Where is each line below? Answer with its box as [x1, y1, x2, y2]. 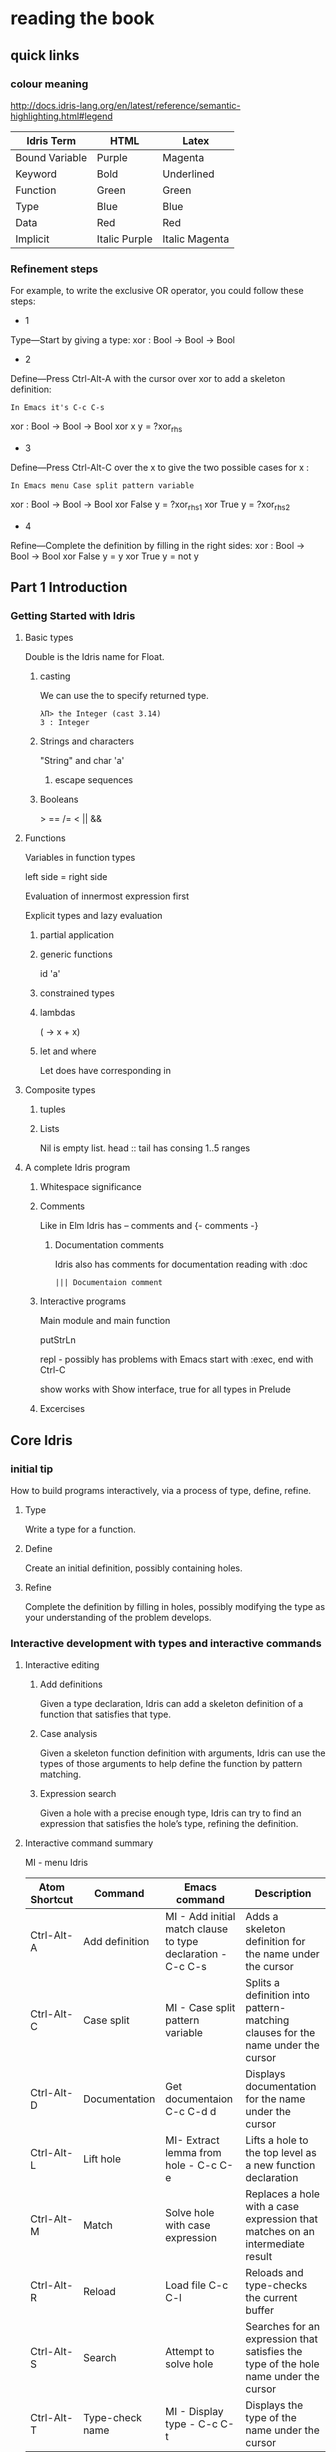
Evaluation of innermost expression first [24, 890, 190, 902]
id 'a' [39, 968, 61, 980]
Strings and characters [39, 735, 135, 747]
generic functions [39, 948, 113, 961]
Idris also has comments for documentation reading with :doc [54, 1258, 308, 1271]
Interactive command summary [24, 1837, 154, 1849]
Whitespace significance [39, 1181, 142, 1193]
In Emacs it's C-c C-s [10, 403, 105, 413]
